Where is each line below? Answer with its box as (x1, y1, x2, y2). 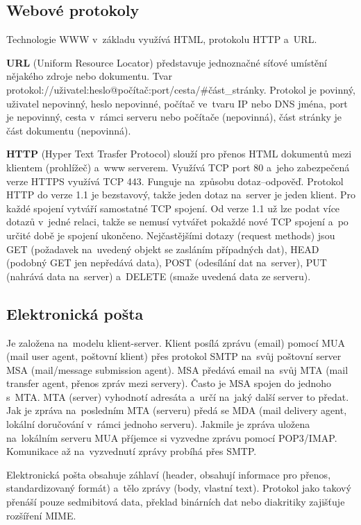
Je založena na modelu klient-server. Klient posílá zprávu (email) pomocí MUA (6, 335, 346, 350)
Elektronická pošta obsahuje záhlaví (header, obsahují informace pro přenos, (6, 467, 331, 481)
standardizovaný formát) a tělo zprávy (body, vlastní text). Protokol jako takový (6, 481, 351, 495)
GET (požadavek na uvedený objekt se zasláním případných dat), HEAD (6, 241, 319, 256)
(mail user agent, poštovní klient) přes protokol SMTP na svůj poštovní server (6, 349, 342, 363)
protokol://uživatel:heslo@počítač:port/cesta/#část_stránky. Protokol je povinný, (6, 82, 355, 96)
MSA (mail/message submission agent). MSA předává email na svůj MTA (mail (6, 362, 349, 377)
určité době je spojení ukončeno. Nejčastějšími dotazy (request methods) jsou (6, 227, 335, 242)
